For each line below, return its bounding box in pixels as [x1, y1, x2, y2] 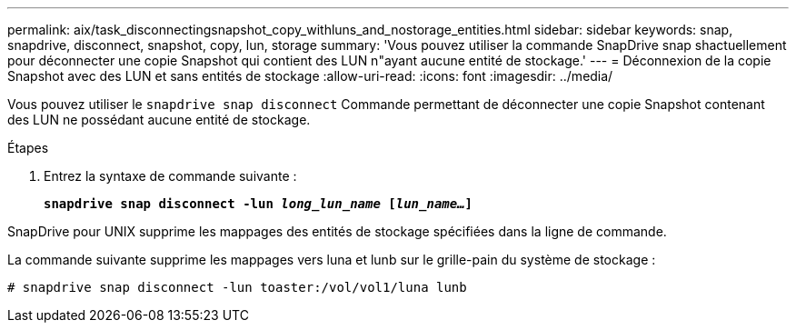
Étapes [7, 140, 49, 155]
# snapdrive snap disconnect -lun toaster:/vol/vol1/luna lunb [7, 280, 467, 295]
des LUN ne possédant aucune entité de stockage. [7, 112, 311, 127]
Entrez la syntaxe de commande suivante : [44, 168, 297, 184]
